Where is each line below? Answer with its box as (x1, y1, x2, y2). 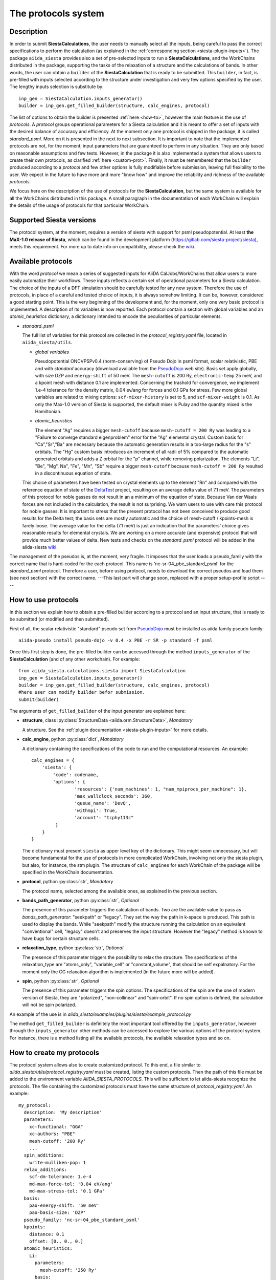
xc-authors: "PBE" (29, 1131, 76, 1137)
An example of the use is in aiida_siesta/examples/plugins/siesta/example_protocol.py (9, 1011, 192, 1017)
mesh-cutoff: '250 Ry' (40, 1267, 97, 1273)
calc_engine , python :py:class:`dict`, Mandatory (22, 736, 124, 742)
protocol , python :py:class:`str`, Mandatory (22, 879, 113, 885)
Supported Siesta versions (9, 216, 97, 225)
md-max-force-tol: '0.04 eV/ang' (29, 1181, 113, 1187)
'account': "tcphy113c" (74, 815, 134, 821)
